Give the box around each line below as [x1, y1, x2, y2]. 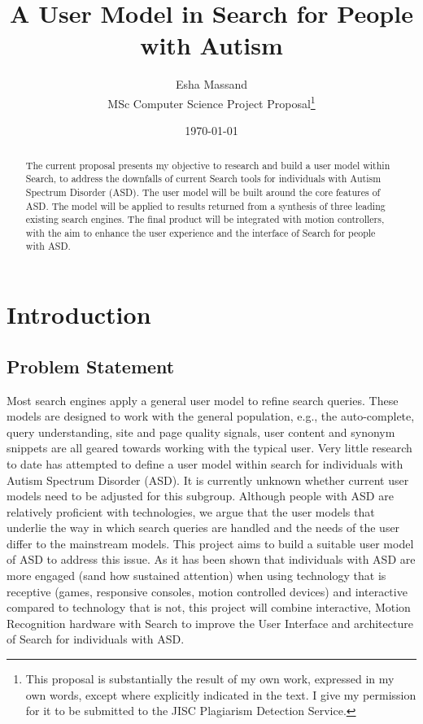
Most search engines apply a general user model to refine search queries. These [7, 391, 399, 408]
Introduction [7, 298, 151, 331]
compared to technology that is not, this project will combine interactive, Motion [7, 599, 411, 616]
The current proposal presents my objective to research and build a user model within [25, 158, 390, 172]
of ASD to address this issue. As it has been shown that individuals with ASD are [7, 551, 416, 568]
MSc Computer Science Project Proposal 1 [107, 92, 316, 111]
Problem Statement [7, 353, 175, 378]
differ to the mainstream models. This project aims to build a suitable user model [7, 534, 414, 552]
